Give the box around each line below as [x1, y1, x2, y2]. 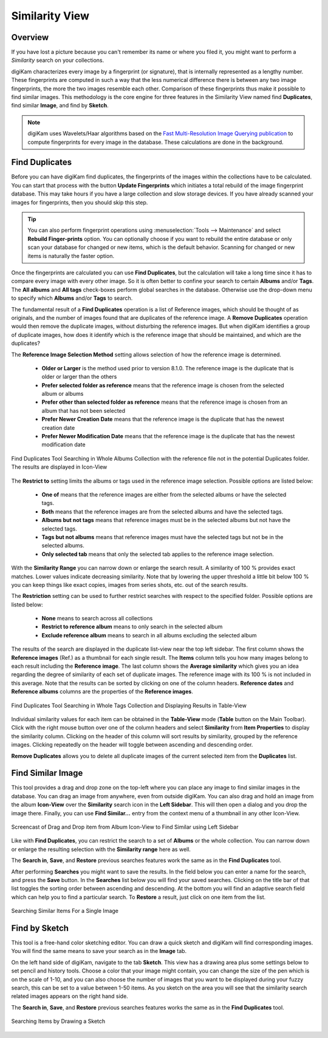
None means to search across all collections [41, 615, 153, 622]
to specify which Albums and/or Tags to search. [11, 294, 133, 302]
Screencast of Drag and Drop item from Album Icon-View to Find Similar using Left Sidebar [11, 823, 239, 830]
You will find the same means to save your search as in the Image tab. [11, 948, 187, 955]
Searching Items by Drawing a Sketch [11, 1017, 106, 1025]
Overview [11, 32, 49, 42]
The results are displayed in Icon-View [11, 463, 108, 470]
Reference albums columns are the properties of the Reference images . [11, 688, 194, 695]
